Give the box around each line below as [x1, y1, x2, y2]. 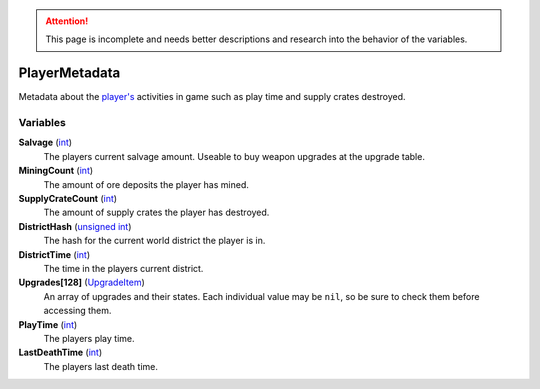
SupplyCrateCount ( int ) [18, 193, 118, 204]
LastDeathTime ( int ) [18, 346, 103, 359]
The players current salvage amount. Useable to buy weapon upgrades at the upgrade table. [43, 150, 425, 162]
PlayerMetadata [18, 65, 121, 82]
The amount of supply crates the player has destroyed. [43, 206, 270, 219]
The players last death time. [43, 360, 159, 372]
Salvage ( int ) [18, 136, 73, 149]
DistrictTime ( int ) [18, 248, 90, 260]
